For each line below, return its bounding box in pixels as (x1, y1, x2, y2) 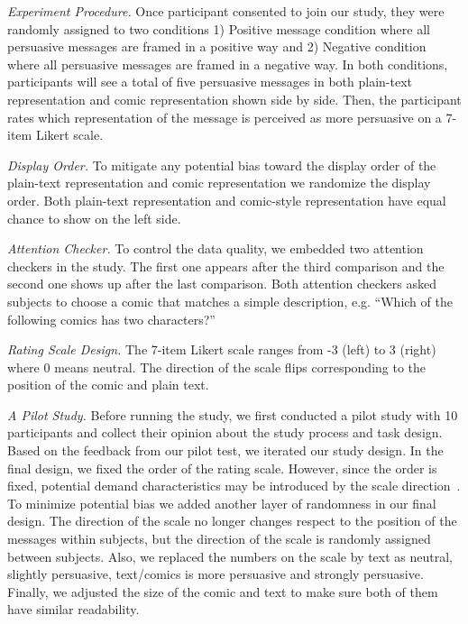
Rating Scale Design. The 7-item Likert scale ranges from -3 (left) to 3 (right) (7, 340, 436, 359)
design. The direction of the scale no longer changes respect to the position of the (7, 511, 457, 530)
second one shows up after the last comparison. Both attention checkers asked (7, 274, 437, 293)
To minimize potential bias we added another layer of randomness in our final (7, 493, 436, 512)
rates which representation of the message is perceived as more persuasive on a (7, 107, 442, 126)
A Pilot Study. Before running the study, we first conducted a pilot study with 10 (7, 405, 458, 424)
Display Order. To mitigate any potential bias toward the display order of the (7, 155, 436, 174)
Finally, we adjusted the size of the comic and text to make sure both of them (7, 582, 438, 601)
